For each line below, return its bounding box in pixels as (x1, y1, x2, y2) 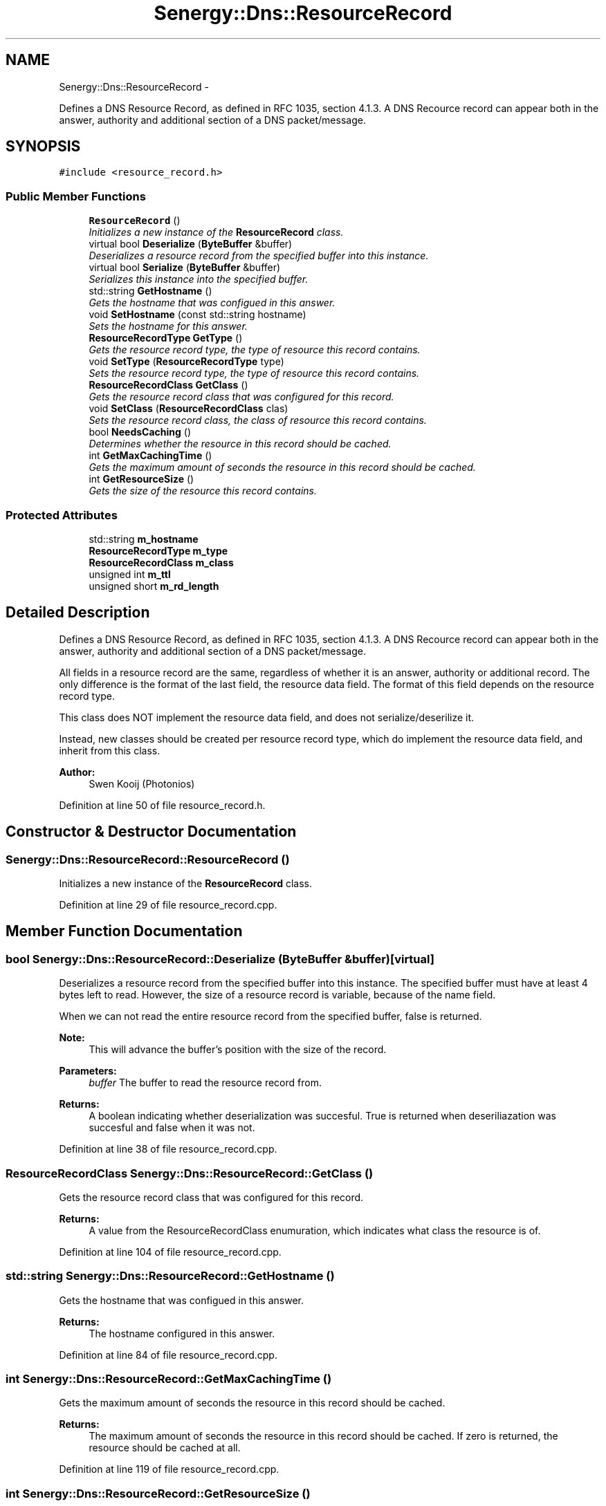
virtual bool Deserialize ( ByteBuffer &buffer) (89, 238, 293, 250)
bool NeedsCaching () (89, 426, 192, 438)
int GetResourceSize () (89, 473, 194, 485)
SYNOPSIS (6, 138, 81, 156)
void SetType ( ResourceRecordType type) (89, 355, 284, 368)
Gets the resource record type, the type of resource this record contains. (89, 344, 421, 356)
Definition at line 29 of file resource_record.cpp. (59, 899, 277, 911)
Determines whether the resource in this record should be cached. (89, 438, 392, 450)
